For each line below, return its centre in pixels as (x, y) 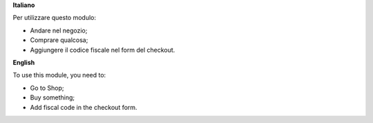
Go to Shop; (47, 88)
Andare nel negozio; (59, 30)
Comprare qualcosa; (59, 40)
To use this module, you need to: (59, 75)
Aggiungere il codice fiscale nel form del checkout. (103, 50)
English (24, 62)
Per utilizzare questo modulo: (55, 18)
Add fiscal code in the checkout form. (84, 107)
